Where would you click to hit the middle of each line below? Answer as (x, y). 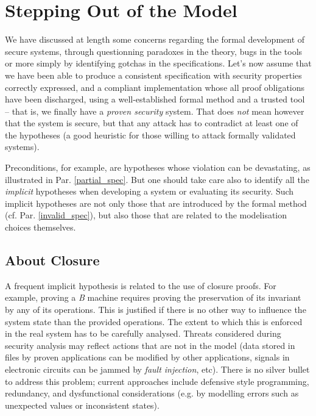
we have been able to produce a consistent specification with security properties (153, 75)
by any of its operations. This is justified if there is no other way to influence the (156, 310)
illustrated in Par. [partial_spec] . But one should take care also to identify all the (157, 179)
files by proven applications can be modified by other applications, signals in (147, 357)
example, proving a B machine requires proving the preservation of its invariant (153, 297)
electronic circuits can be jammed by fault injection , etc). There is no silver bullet (157, 369)
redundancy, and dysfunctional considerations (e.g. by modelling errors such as (152, 393)
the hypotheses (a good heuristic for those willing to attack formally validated (150, 134)
